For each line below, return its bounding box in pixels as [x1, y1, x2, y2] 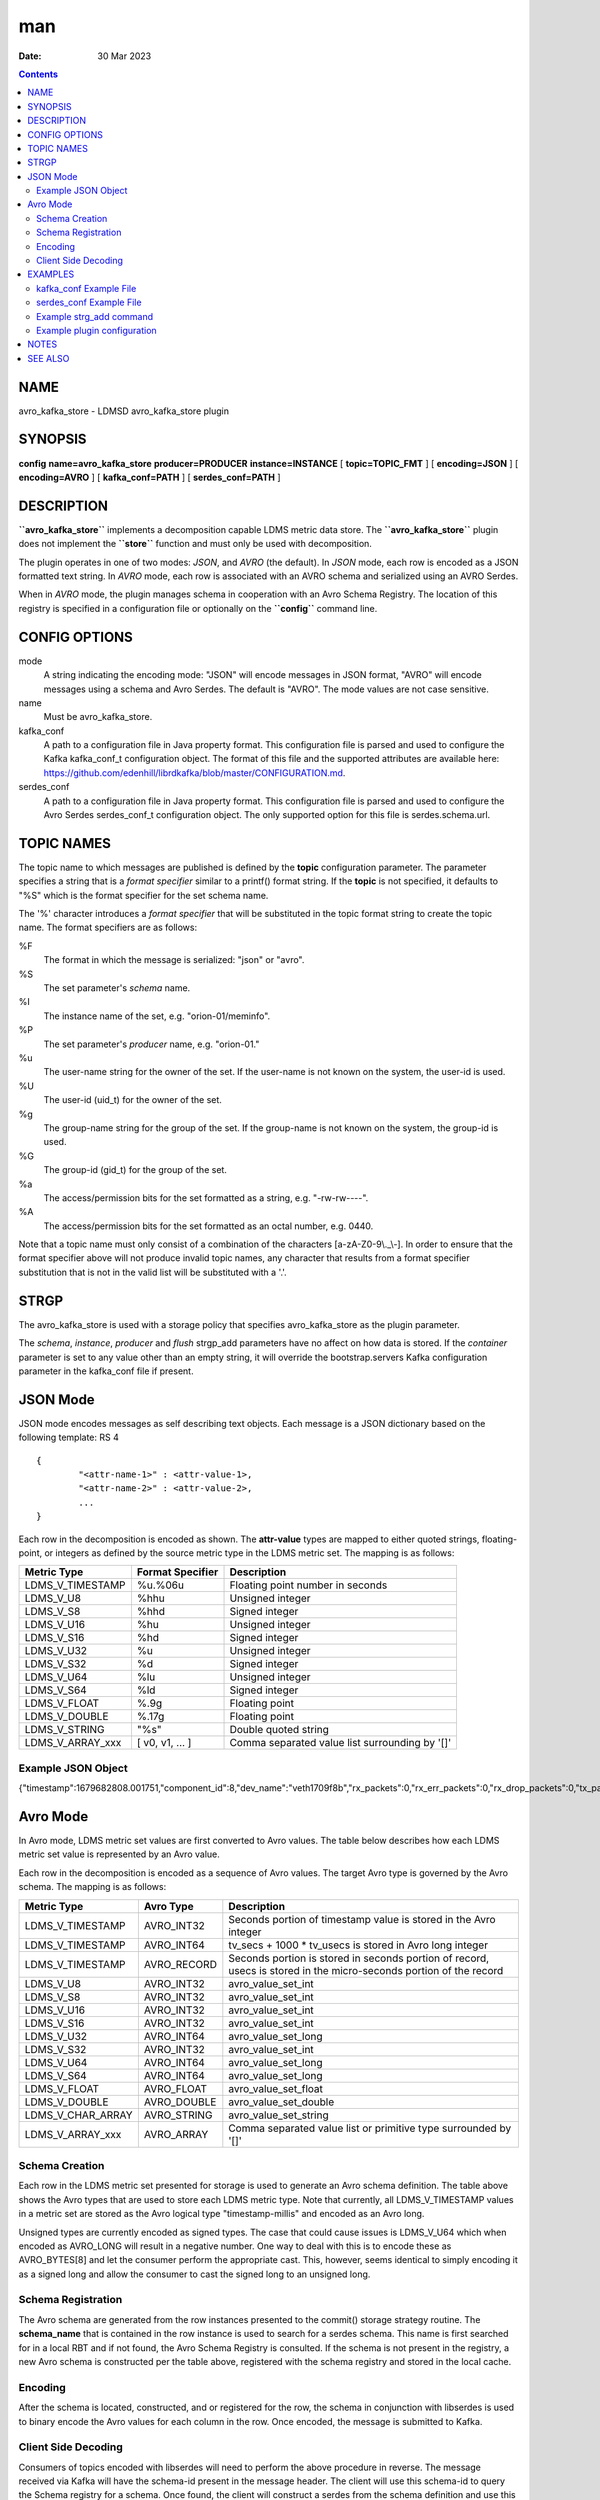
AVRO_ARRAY [143, 2127, 209, 2141]
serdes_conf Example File [36, 296, 142, 309]
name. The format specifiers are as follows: [18, 921, 198, 934]
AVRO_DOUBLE [143, 2095, 217, 2109]
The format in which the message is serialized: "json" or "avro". [43, 954, 305, 966]
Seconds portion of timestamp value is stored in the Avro [228, 1912, 496, 1926]
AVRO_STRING [143, 2108, 213, 2122]
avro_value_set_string [228, 2108, 329, 2122]
